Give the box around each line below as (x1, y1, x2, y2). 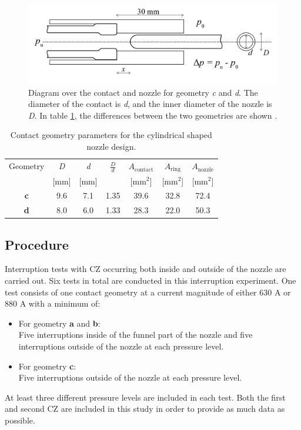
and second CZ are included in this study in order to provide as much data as (5, 402, 285, 415)
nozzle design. (86, 140, 136, 152)
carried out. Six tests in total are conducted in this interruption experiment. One (5, 274, 296, 287)
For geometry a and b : (18, 317, 101, 329)
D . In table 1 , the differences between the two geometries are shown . (28, 109, 277, 121)
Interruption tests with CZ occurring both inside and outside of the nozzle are (5, 263, 286, 275)
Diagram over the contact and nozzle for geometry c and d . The (28, 86, 258, 98)
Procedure (5, 235, 69, 253)
